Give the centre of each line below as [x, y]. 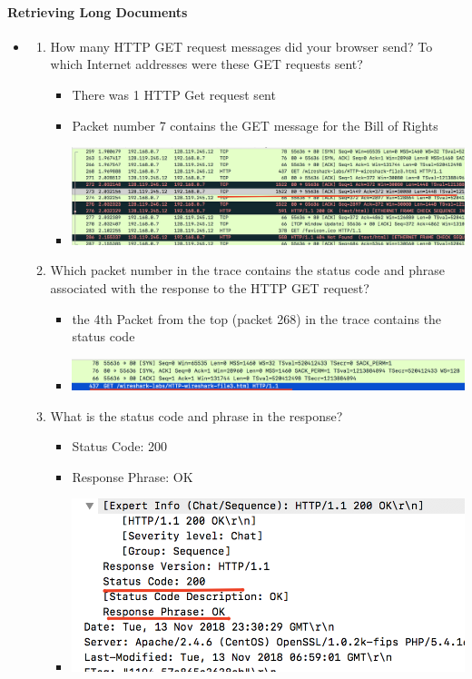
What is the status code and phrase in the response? [197, 415]
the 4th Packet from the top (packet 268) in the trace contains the [257, 318]
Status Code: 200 [120, 446]
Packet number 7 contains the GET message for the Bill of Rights [255, 125]
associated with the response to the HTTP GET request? [210, 288]
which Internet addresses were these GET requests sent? [206, 64]
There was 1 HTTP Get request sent [174, 94]
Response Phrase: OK [133, 476]
